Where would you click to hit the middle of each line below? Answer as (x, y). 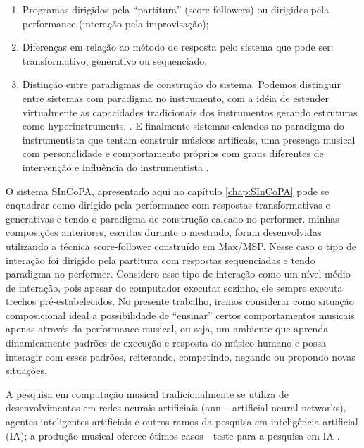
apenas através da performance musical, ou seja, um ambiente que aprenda (167, 329)
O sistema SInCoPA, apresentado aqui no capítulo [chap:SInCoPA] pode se (168, 191)
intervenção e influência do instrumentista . (115, 167)
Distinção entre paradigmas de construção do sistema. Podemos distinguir (181, 84)
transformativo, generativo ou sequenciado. (115, 60)
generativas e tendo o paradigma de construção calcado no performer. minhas (172, 218)
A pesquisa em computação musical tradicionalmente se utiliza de (148, 393)
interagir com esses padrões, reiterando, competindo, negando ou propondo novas (181, 356)
